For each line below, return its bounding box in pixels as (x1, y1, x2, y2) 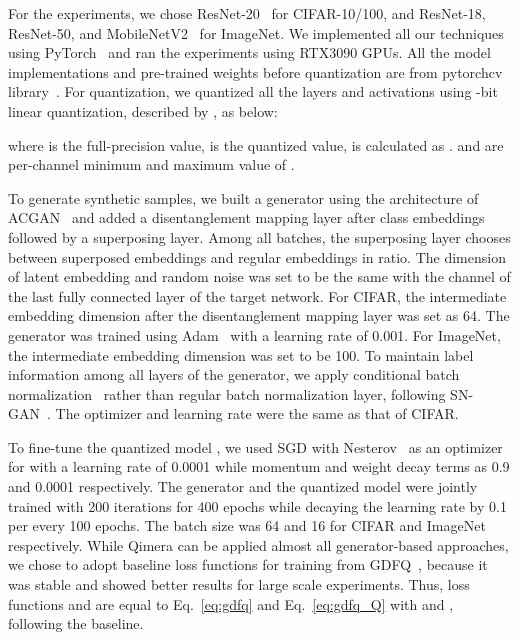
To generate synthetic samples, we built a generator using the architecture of (8, 187, 479, 208)
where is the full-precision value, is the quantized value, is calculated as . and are (8, 134, 504, 155)
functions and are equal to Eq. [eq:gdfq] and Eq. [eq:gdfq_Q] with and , (8, 593, 454, 614)
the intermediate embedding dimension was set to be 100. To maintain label (8, 344, 474, 365)
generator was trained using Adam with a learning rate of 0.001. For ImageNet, (8, 324, 501, 345)
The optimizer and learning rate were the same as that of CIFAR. (55, 403, 459, 424)
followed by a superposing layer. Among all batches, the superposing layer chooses (8, 226, 511, 247)
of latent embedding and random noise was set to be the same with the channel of (8, 266, 511, 287)
